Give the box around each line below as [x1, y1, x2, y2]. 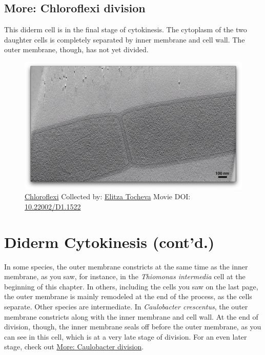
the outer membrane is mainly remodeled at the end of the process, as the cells [4, 291, 252, 302]
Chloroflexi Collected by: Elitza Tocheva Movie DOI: [25, 191, 191, 202]
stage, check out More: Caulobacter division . [4, 341, 144, 352]
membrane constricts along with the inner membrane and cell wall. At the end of [4, 311, 258, 322]
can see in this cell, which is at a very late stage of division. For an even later [4, 331, 247, 342]
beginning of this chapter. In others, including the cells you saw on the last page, [4, 281, 258, 291]
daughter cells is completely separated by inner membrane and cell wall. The [4, 34, 245, 45]
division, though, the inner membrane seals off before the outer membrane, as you [4, 321, 261, 332]
